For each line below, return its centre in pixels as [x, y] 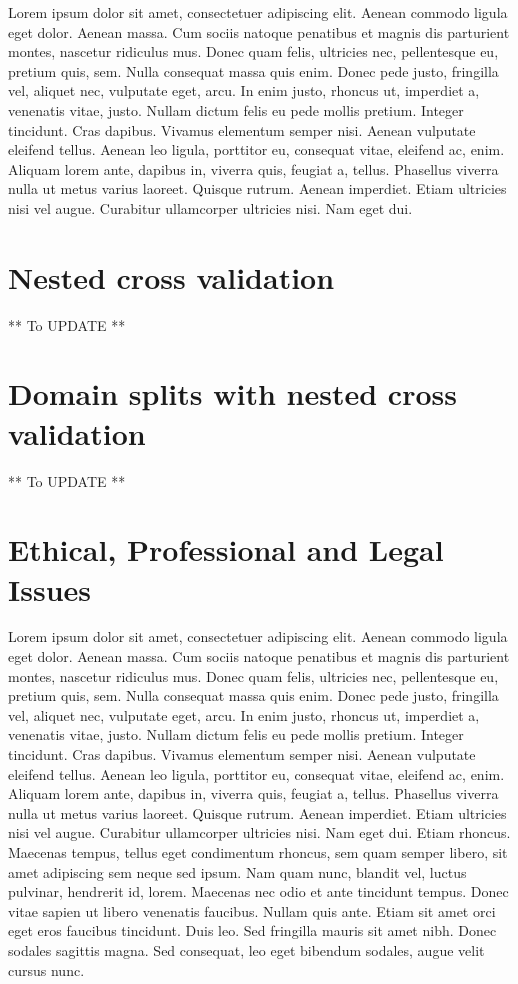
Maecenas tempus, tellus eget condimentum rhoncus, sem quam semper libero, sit [258, 852]
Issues [49, 588]
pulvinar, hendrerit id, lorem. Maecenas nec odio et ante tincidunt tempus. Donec [258, 891]
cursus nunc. [46, 969]
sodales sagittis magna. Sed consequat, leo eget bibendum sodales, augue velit [246, 949]
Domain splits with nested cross [232, 393]
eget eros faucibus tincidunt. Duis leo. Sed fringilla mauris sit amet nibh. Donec [252, 930]
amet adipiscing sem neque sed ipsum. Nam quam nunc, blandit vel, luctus [237, 871]
